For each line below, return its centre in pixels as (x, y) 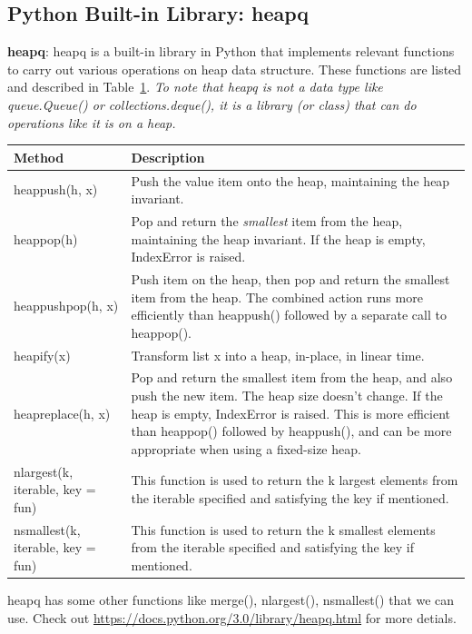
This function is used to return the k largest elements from (295, 480)
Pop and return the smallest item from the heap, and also (292, 377)
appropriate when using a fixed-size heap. (246, 448)
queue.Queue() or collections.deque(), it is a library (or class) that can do (212, 104)
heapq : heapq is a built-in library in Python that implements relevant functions (231, 51)
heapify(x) (42, 355)
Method (39, 157)
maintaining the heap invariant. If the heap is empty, (278, 238)
